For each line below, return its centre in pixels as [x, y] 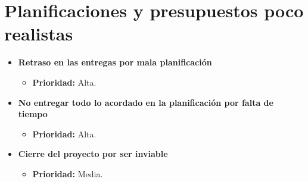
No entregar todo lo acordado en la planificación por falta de [146, 102]
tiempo [33, 114]
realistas [39, 34]
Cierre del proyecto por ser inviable [93, 154]
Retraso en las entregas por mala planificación [115, 62]
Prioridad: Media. [68, 173]
